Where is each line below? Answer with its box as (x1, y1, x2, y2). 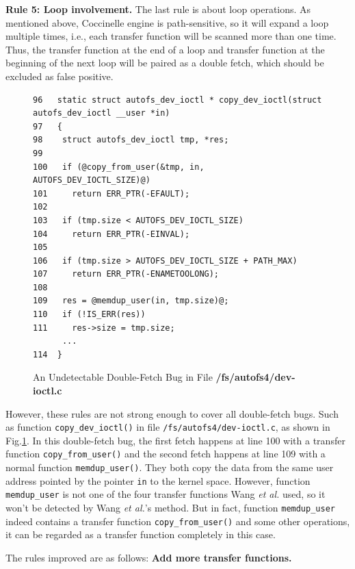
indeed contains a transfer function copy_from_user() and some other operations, (5, 514, 350, 528)
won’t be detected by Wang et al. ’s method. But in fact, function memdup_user (5, 501, 335, 515)
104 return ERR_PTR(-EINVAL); (33, 229, 190, 239)
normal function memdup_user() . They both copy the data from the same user (5, 460, 334, 475)
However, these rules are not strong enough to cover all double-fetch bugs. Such (5, 406, 339, 420)
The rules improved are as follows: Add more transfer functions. (5, 551, 292, 564)
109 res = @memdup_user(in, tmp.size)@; (33, 296, 229, 306)
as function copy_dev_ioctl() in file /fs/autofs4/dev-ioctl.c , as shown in (5, 420, 330, 434)
